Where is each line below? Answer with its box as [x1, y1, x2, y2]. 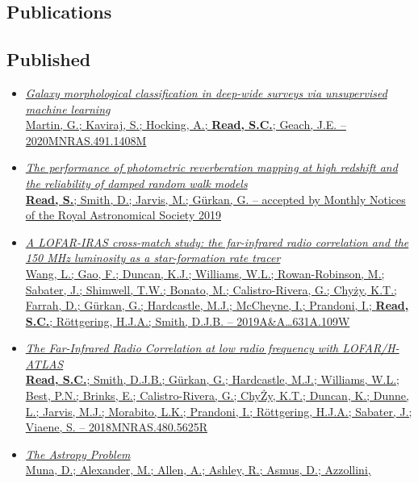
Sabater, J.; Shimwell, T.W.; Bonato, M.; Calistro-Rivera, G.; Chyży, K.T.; [25, 281, 397, 298]
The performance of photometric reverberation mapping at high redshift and [25, 159, 398, 176]
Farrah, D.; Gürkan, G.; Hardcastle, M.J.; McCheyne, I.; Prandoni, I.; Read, [25, 297, 409, 314]
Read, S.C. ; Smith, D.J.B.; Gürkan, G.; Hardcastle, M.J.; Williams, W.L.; [25, 371, 400, 388]
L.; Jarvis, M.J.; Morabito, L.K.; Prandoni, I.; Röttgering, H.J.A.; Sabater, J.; [25, 402, 412, 419]
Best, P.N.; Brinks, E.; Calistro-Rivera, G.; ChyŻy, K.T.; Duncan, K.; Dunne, [25, 387, 409, 404]
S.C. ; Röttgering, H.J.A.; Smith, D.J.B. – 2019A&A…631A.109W [25, 312, 350, 329]
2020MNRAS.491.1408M [25, 131, 147, 148]
